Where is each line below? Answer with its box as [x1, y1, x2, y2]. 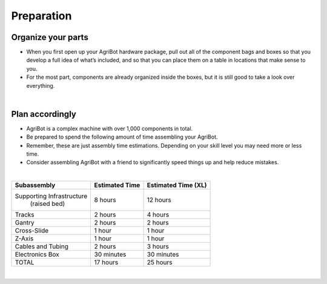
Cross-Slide [15, 226, 49, 235]
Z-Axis [15, 234, 34, 243]
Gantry [15, 219, 35, 227]
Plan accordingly [11, 109, 77, 119]
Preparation [11, 9, 72, 22]
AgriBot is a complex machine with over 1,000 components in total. [26, 125, 193, 132]
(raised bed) [30, 200, 65, 208]
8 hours [94, 196, 116, 204]
